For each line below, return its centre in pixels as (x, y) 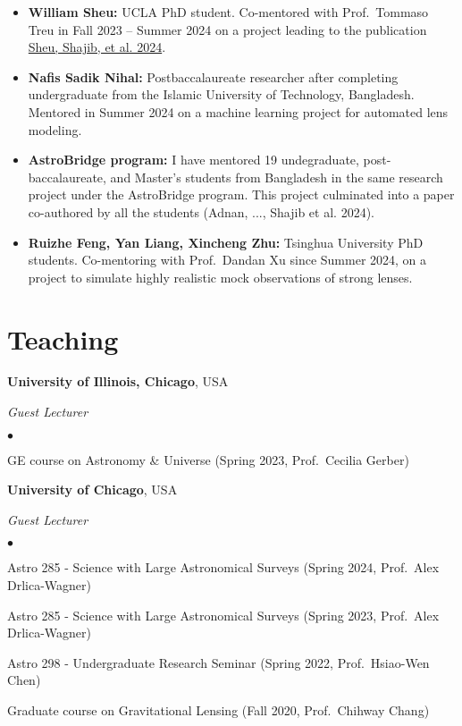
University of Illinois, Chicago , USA (118, 381)
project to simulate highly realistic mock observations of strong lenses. (220, 277)
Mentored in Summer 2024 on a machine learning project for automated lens (238, 111)
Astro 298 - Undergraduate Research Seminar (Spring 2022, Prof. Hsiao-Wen (218, 662)
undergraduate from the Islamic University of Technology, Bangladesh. (221, 94)
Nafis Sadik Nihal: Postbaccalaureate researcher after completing (213, 76)
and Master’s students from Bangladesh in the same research (277, 177)
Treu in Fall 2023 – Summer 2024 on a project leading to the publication (227, 29)
